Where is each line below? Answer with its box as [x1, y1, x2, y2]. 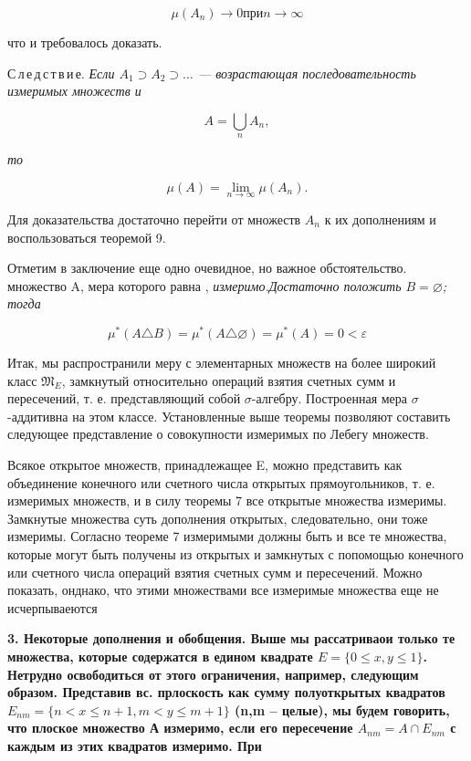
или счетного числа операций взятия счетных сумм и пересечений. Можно [7, 562, 423, 581]
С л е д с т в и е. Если [7, 63, 115, 82]
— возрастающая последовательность [197, 63, 416, 82]
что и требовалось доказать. [7, 33, 162, 51]
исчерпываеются [7, 598, 98, 617]
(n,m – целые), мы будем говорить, [235, 700, 450, 719]
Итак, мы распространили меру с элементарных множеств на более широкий [7, 353, 436, 372]
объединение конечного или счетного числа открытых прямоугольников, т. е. [7, 473, 435, 492]
